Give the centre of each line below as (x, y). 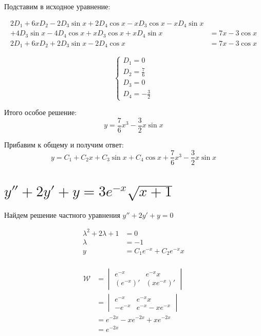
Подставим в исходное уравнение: (57, 6)
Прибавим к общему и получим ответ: (64, 144)
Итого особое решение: (41, 112)
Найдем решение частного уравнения (62, 214)
